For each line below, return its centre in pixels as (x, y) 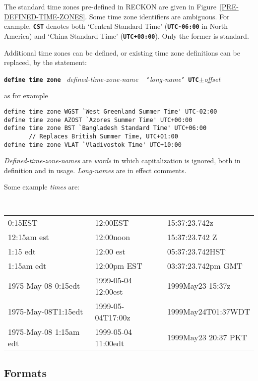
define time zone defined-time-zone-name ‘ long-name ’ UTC (101, 79)
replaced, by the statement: (45, 62)
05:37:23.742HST (196, 251)
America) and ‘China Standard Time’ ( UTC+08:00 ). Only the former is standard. (127, 35)
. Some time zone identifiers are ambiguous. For (157, 16)
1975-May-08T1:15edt (46, 312)
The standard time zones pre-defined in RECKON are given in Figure (110, 6)
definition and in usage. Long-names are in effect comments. (95, 170)
